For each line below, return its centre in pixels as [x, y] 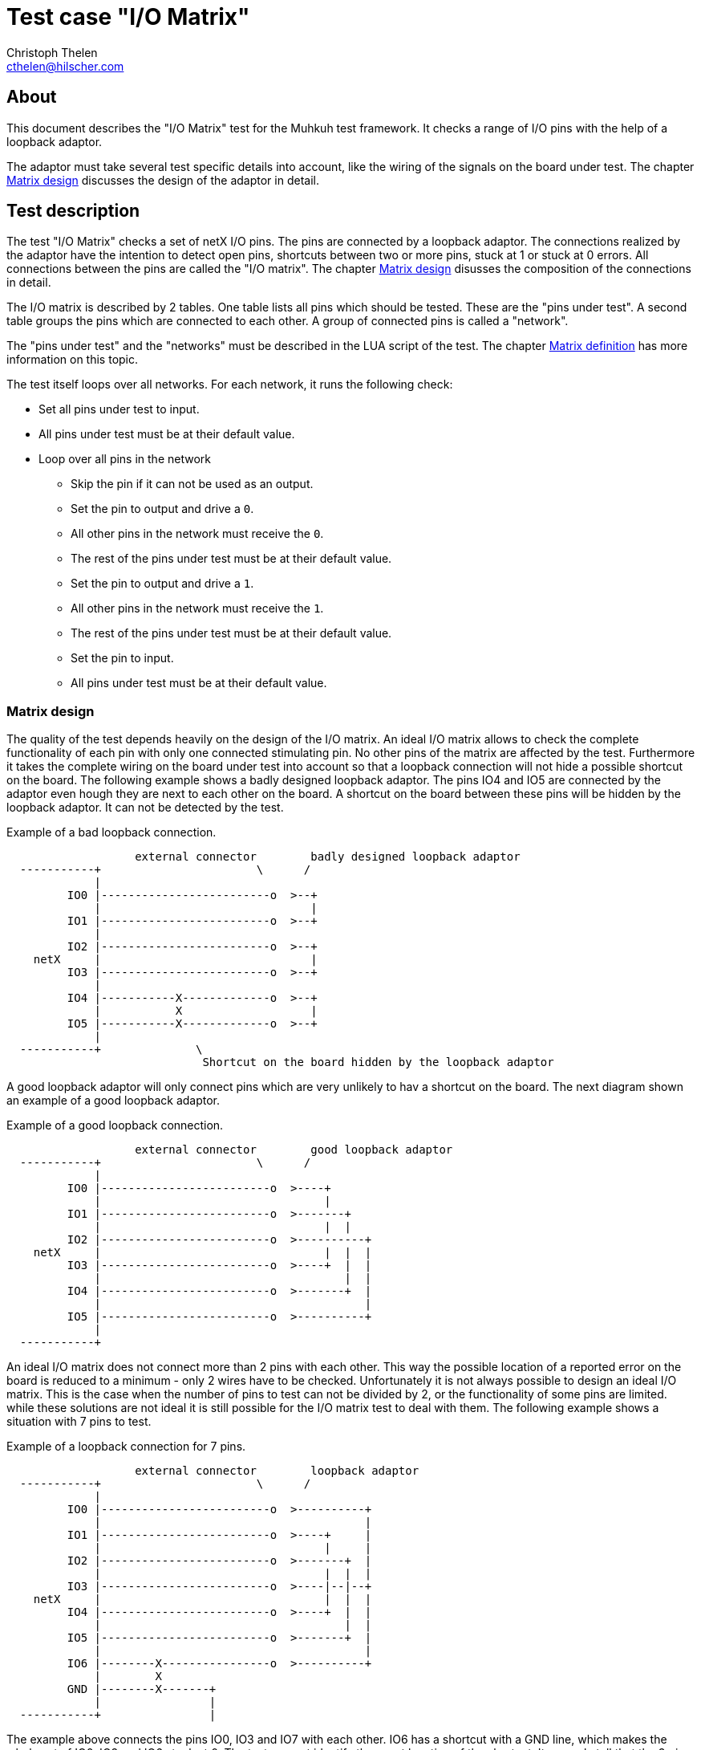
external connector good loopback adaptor [294, 1150]
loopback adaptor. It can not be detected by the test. [145, 808]
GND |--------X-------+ [142, 1689]
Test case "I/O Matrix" [128, 17]
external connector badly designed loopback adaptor [328, 857]
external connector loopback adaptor [277, 1471]
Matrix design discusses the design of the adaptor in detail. [163, 180]
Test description [73, 211]
